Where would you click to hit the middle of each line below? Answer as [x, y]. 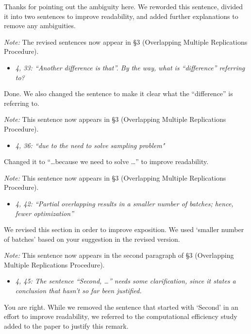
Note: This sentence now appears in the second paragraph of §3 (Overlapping [119, 255]
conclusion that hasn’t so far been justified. [78, 291]
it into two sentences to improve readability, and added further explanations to [121, 16]
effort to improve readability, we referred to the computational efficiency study [121, 316]
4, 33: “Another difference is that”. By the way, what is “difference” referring [130, 67]
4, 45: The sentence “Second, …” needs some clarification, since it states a [125, 281]
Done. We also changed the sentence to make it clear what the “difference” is [118, 93]
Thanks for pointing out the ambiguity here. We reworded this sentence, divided [123, 6]
